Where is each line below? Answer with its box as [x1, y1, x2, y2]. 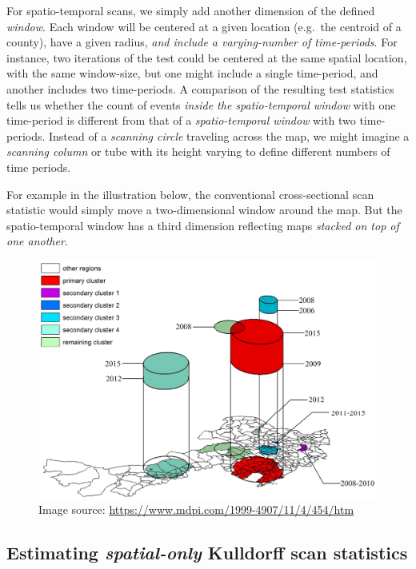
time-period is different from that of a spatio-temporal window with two [6, 112, 356, 129]
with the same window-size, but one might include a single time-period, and [6, 65, 378, 82]
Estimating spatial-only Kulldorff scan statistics [6, 540, 408, 565]
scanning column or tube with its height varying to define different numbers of [6, 143, 390, 160]
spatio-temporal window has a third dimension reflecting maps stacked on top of [6, 217, 399, 233]
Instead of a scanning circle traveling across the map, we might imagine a [49, 127, 410, 144]
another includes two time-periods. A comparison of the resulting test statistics [6, 80, 394, 97]
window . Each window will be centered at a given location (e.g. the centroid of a [6, 18, 402, 34]
